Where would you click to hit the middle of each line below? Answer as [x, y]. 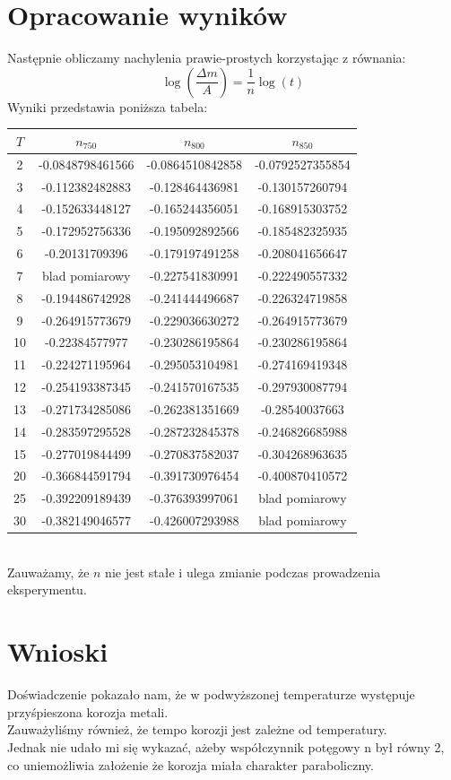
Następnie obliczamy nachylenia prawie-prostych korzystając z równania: [207, 58]
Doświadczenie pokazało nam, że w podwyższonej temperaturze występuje [211, 694]
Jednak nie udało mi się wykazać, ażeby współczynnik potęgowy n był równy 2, [226, 746]
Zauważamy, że [48, 572]
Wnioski [58, 651]
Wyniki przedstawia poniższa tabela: [108, 106]
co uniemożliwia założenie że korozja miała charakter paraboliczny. [191, 764]
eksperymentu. [47, 589]
